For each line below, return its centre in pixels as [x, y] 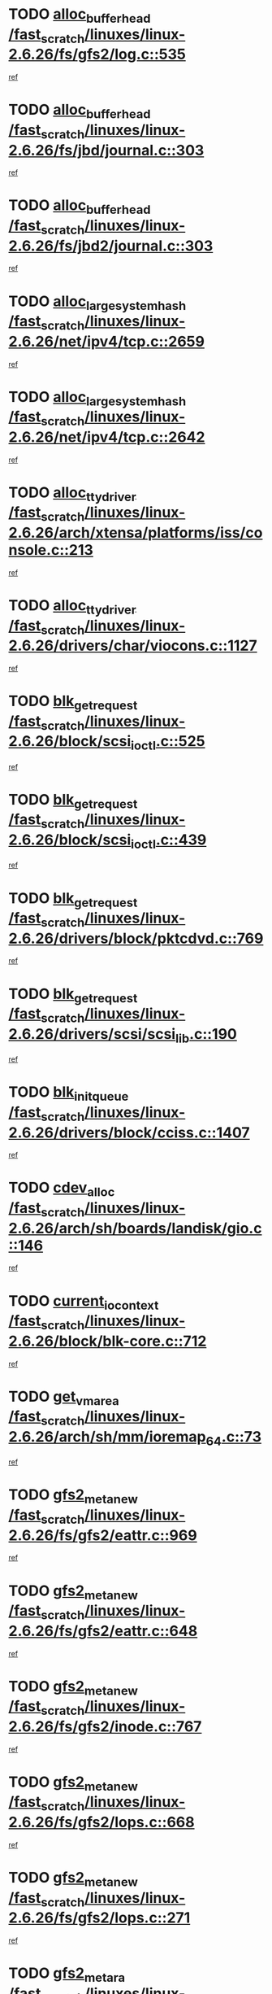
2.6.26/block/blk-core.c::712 [108, 1341]
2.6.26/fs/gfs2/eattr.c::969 [103, 1535]
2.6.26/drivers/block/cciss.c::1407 [129, 1132]
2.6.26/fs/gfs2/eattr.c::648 [103, 1631]
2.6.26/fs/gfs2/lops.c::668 [101, 1822]
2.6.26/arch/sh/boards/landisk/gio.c [135, 1228]
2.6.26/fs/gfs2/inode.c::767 [105, 1726]
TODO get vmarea [64, 1398]
